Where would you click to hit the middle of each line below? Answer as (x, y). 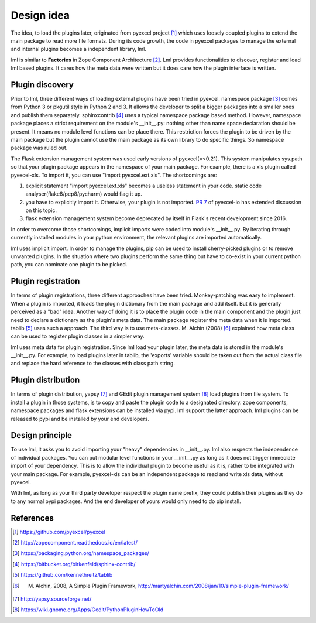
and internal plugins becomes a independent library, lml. (78, 49)
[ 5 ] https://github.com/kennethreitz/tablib (63, 575)
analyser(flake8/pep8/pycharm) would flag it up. (84, 194)
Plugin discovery (42, 85)
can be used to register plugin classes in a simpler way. (78, 336)
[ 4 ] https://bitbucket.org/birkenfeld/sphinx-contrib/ (74, 564)
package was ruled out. (39, 148)
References (32, 518)
